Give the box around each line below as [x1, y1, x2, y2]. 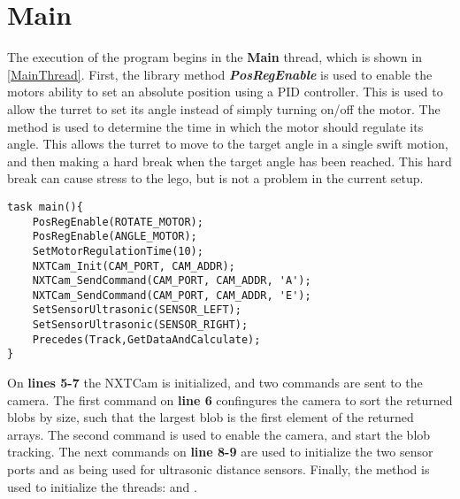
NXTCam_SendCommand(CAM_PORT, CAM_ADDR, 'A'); [32, 274, 311, 288]
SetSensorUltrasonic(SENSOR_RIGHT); [32, 319, 249, 332]
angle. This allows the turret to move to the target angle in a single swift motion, [7, 134, 448, 153]
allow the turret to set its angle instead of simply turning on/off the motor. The [7, 99, 441, 118]
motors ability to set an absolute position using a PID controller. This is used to [7, 82, 443, 101]
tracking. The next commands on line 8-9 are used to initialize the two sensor [7, 442, 433, 461]
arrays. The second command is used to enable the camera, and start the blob [7, 425, 431, 443]
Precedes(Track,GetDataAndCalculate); [32, 333, 261, 346]
